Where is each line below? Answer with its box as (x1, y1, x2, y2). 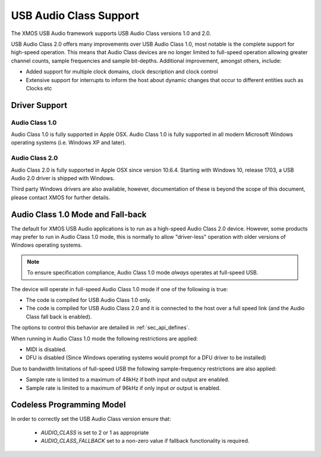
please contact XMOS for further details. (11, 194, 111, 201)
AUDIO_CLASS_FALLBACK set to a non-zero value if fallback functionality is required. (40, 437, 250, 445)
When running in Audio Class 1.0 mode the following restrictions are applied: (11, 335, 199, 342)
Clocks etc (26, 84, 52, 92)
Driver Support (11, 100, 68, 110)
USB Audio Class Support (11, 9, 140, 22)
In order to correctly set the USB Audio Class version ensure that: (11, 415, 171, 423)
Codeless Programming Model (11, 400, 126, 410)
